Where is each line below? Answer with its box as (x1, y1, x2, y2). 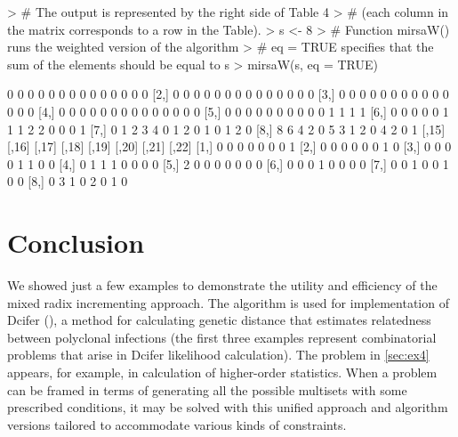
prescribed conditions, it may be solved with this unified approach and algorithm (7, 398, 448, 417)
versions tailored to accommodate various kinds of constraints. (7, 415, 347, 433)
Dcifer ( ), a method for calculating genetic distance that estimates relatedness (7, 311, 431, 329)
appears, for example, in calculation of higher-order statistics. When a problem (7, 363, 438, 382)
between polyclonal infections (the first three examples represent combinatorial (7, 328, 437, 346)
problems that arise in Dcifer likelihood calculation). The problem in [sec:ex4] (7, 345, 430, 364)
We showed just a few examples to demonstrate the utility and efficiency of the (7, 276, 438, 295)
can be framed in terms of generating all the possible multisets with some (7, 380, 407, 399)
